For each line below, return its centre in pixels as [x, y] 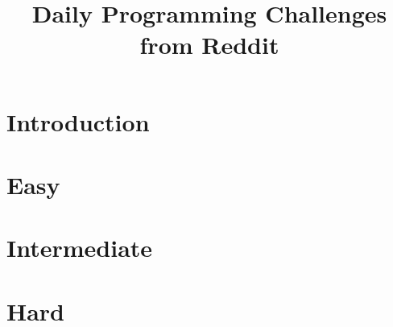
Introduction [78, 121]
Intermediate [80, 248]
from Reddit [209, 45]
